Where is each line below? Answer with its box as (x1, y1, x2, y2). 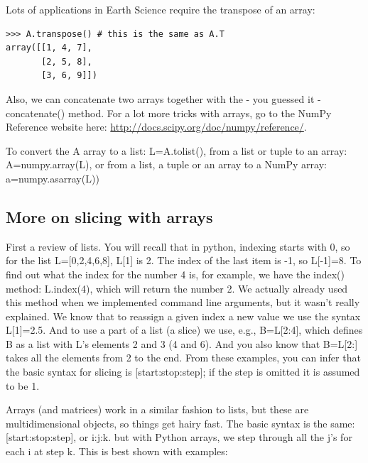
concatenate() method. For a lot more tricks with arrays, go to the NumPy (6, 105, 332, 120)
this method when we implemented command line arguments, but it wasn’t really (6, 295, 360, 310)
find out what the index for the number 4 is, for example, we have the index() (6, 266, 345, 281)
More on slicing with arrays (6, 205, 213, 227)
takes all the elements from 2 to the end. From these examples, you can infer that (6, 350, 361, 365)
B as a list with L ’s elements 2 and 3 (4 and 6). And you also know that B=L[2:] (6, 336, 358, 351)
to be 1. (6, 378, 40, 393)
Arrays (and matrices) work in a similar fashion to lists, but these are (6, 402, 309, 417)
